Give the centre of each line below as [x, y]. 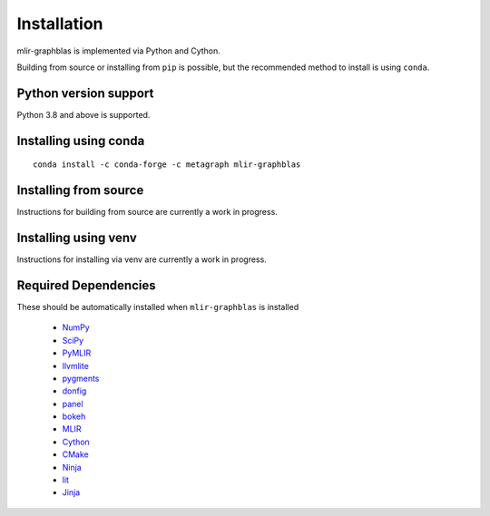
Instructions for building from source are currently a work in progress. [147, 212]
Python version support [85, 93]
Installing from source [80, 190]
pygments [81, 378]
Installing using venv [77, 237]
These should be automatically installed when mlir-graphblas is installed [158, 307]
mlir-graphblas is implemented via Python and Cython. [119, 51]
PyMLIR [77, 353]
